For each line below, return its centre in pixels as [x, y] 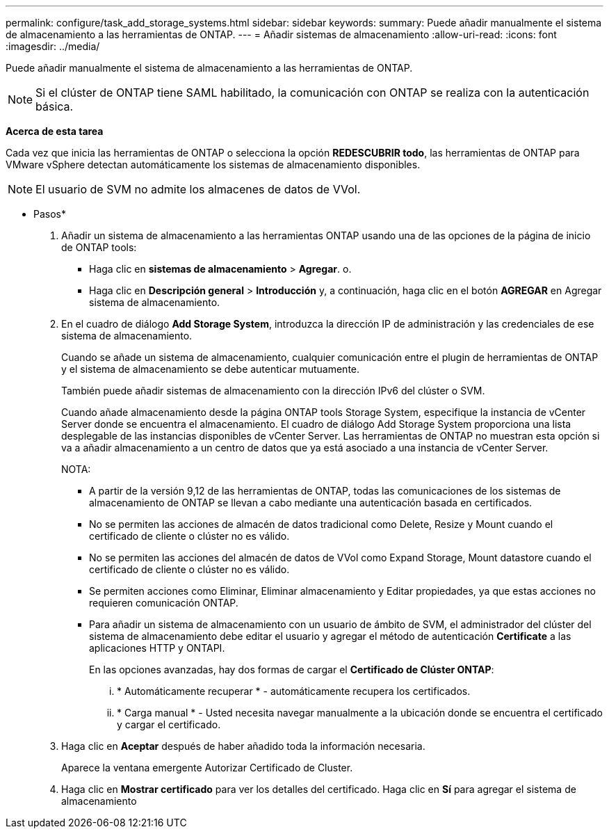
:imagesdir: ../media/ [53, 46]
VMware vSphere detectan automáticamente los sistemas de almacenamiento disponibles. [213, 165]
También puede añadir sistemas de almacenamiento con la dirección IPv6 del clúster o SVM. [273, 391]
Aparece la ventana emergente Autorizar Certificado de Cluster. [207, 768]
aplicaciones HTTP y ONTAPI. [157, 648]
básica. [55, 106]
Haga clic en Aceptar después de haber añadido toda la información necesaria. [243, 746]
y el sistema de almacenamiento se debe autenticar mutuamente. [211, 369]
